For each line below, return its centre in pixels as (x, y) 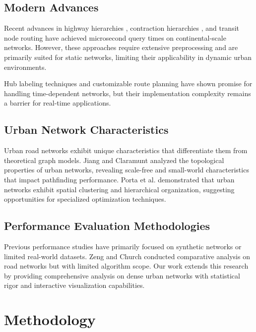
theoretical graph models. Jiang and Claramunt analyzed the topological (114, 160)
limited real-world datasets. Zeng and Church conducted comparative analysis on (127, 256)
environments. (25, 67)
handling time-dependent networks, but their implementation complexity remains (128, 93)
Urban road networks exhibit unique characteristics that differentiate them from (126, 150)
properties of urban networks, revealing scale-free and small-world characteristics (127, 170)
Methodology (50, 319)
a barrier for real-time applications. (58, 103)
